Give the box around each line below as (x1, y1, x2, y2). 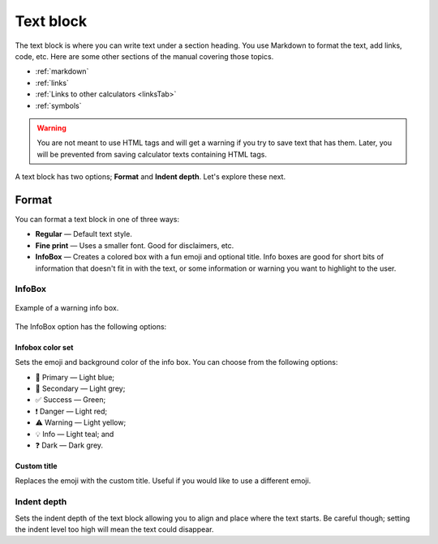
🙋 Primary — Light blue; (35, 372, 115, 382)
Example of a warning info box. (15, 303, 119, 313)
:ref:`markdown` (35, 66, 89, 76)
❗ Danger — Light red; (35, 406, 108, 416)
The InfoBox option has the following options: (15, 321, 167, 332)
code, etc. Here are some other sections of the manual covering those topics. (15, 51, 274, 61)
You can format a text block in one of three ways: (15, 214, 180, 224)
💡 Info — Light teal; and (35, 429, 114, 439)
